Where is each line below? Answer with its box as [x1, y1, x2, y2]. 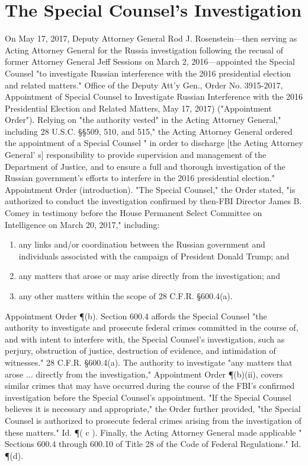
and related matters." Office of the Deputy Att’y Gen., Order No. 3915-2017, [5, 78, 283, 91]
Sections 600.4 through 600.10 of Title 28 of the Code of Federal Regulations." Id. [5, 438, 301, 450]
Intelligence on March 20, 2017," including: [5, 218, 160, 230]
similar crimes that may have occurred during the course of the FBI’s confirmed [5, 379, 295, 392]
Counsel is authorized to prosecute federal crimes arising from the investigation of [5, 414, 301, 426]
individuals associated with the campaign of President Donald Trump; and [18, 249, 290, 262]
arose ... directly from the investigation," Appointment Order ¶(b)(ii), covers [5, 367, 283, 380]
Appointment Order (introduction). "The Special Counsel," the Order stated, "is [5, 183, 296, 195]
